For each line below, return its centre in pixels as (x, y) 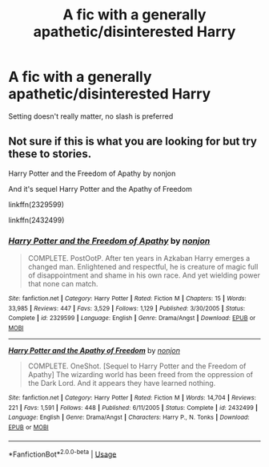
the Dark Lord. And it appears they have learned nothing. (122, 384)
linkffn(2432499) (36, 220)
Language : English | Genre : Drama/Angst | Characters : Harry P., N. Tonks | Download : (129, 418)
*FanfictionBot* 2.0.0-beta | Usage (62, 453)
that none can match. (63, 284)
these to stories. (50, 154)
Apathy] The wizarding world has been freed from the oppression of (141, 375)
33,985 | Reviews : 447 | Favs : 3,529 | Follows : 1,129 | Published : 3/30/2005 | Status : (127, 308)
